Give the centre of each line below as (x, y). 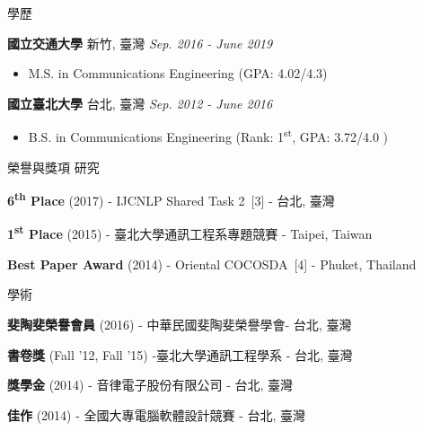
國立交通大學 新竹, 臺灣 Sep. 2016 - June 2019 (140, 43)
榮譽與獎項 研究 (53, 167)
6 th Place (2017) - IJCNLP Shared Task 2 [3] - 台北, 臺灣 (171, 199)
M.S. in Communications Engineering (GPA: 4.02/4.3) (178, 73)
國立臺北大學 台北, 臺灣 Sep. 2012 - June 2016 (140, 103)
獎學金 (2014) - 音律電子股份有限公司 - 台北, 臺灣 (150, 385)
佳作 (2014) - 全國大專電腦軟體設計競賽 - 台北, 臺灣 (157, 414)
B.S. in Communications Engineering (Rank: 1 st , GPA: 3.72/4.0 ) (208, 136)
